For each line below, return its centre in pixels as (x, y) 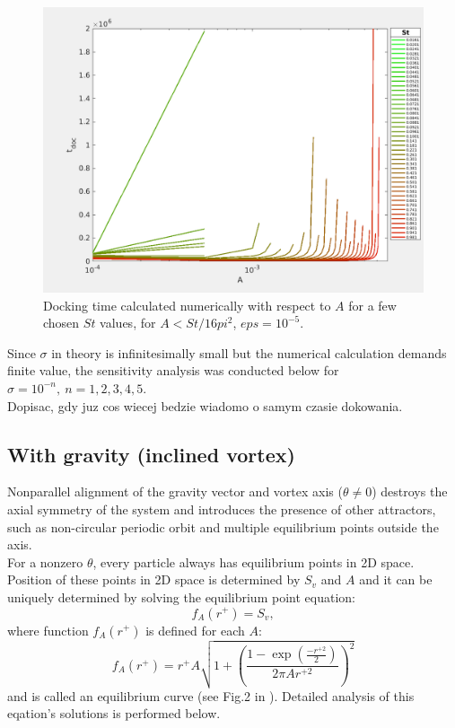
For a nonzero (45, 561)
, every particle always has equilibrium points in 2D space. (254, 561)
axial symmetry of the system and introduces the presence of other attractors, (222, 509)
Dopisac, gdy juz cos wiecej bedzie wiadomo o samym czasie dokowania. (205, 405)
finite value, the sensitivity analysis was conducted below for (173, 370)
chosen (61, 323)
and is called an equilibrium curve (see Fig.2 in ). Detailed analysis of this (211, 695)
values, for (128, 323)
